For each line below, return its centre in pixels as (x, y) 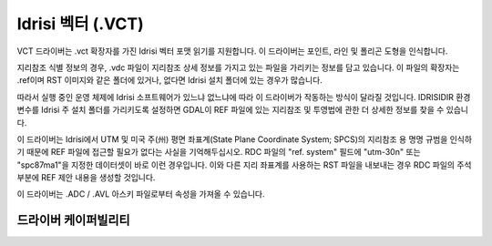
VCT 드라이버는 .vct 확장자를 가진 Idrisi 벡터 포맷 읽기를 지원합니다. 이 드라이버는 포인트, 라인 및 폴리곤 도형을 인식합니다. (232, 51)
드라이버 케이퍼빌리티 (74, 220)
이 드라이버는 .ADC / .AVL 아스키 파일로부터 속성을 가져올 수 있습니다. (141, 194)
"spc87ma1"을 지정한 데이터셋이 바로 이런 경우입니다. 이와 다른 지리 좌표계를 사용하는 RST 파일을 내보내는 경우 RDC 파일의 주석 (244, 165)
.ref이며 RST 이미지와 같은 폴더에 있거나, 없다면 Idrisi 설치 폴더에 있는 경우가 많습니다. (169, 80)
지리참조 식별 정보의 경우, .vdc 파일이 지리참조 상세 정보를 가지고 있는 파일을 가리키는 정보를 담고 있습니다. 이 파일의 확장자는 (238, 67)
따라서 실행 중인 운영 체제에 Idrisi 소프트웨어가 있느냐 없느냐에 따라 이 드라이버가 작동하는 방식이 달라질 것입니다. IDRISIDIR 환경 (244, 97)
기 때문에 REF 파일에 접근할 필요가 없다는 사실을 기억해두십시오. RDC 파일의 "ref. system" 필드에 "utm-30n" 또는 (219, 152)
